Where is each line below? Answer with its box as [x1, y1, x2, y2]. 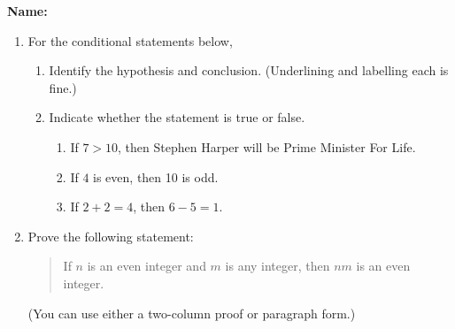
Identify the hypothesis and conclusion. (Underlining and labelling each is [49, 61, 449, 80]
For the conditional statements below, [27, 31, 233, 50]
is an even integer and [87, 256, 206, 275]
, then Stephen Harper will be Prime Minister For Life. [118, 137, 416, 156]
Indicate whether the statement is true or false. [49, 108, 305, 126]
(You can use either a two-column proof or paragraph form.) [27, 303, 356, 322]
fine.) [49, 78, 77, 96]
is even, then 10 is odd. [93, 167, 219, 186]
